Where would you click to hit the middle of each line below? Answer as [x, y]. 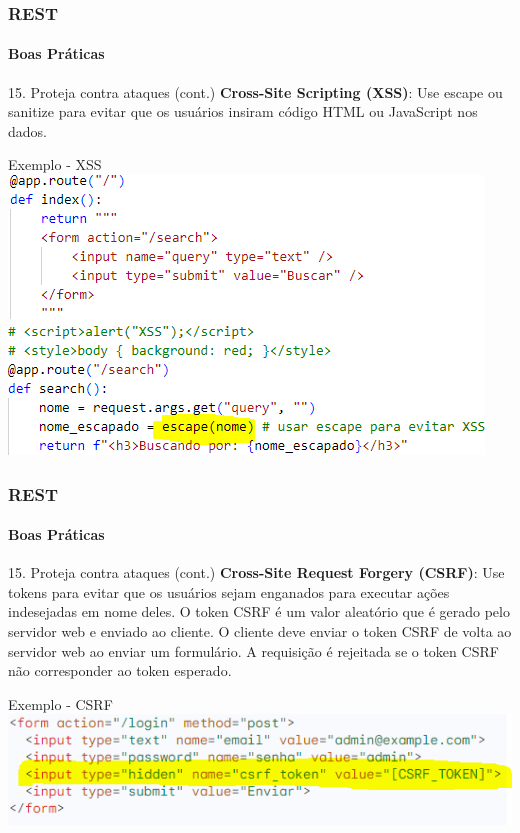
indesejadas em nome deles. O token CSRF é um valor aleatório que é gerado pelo [259, 611]
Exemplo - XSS [55, 164]
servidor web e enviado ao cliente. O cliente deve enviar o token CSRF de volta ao [260, 631]
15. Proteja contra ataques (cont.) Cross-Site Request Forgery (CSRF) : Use [256, 572]
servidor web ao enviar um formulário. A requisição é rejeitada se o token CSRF [253, 650]
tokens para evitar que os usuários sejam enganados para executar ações [229, 591]
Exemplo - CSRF [60, 703]
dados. [27, 130]
